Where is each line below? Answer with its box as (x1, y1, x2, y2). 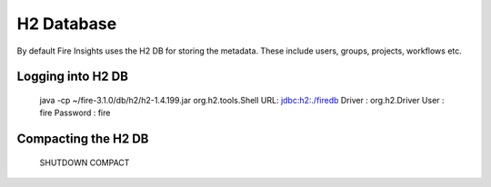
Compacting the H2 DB (16, 132, 149, 147)
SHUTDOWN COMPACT (39, 157, 130, 168)
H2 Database (16, 14, 117, 34)
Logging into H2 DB (16, 69, 129, 84)
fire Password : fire (39, 107, 111, 118)
